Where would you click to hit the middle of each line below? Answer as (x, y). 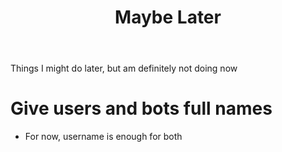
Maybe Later (168, 17)
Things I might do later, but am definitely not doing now (124, 68)
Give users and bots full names (141, 108)
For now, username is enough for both (103, 137)
